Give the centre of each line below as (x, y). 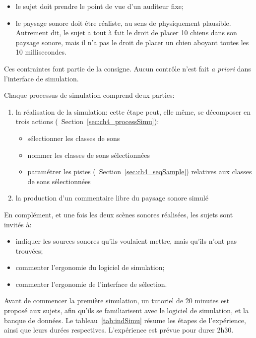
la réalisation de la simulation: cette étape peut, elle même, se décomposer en (133, 111)
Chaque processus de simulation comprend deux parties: (89, 95)
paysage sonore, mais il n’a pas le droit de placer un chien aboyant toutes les (132, 42)
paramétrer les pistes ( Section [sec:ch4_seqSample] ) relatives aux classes (140, 171)
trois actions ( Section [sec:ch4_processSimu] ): (87, 121)
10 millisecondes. (41, 52)
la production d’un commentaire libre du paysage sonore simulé (112, 198)
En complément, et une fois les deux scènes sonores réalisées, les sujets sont (119, 214)
